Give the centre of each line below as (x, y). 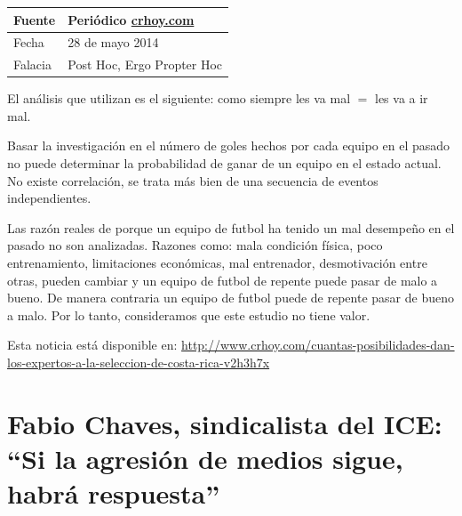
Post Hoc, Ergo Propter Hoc (145, 64)
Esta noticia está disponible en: (92, 345)
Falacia (32, 64)
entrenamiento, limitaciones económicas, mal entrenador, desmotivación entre (217, 263)
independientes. (49, 198)
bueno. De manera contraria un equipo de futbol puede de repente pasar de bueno (231, 298)
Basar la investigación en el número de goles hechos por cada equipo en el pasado (229, 145)
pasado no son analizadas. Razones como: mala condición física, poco (195, 245)
